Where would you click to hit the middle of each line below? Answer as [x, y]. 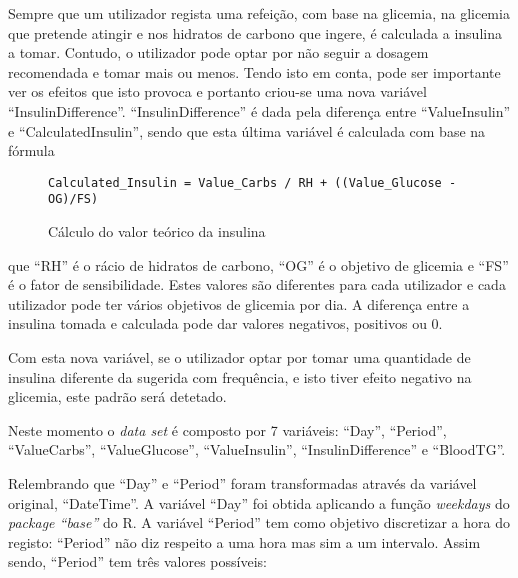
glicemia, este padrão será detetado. [117, 396]
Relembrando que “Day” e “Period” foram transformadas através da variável [242, 483]
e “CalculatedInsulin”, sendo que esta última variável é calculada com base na [247, 130]
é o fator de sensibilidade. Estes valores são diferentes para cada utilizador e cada [257, 284]
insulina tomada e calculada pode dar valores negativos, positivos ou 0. [225, 323]
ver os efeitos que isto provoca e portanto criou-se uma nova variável [217, 91]
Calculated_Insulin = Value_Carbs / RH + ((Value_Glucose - [252, 182]
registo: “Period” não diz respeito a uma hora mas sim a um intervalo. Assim [244, 541]
